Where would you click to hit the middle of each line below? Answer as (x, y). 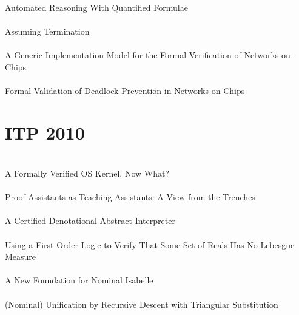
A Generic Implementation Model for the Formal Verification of (123, 54)
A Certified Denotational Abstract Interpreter (90, 221)
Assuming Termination (47, 31)
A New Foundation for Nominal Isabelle (79, 280)
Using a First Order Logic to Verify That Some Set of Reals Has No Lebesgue (150, 244)
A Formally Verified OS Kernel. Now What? (87, 173)
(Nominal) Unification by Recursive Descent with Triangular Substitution (142, 304)
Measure (21, 256)
